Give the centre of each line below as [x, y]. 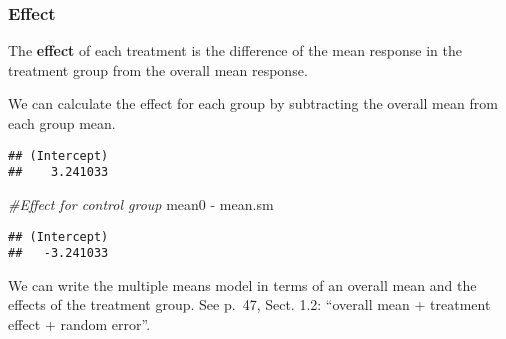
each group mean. [62, 123]
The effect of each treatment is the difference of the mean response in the [235, 50]
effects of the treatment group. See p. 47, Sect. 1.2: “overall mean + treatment [249, 304]
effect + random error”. [79, 324]
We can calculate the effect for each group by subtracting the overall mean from [253, 103]
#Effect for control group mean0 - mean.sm [141, 203]
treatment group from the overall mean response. [158, 69]
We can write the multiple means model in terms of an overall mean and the [242, 284]
